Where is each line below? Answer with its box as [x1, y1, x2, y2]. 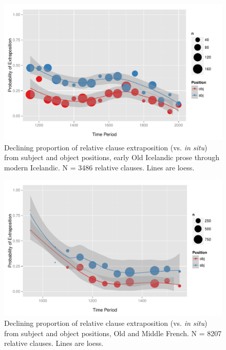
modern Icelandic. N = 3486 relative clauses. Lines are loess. [4, 162, 195, 172]
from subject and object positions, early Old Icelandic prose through [4, 152, 219, 163]
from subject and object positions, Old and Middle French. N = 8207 [4, 327, 222, 338]
